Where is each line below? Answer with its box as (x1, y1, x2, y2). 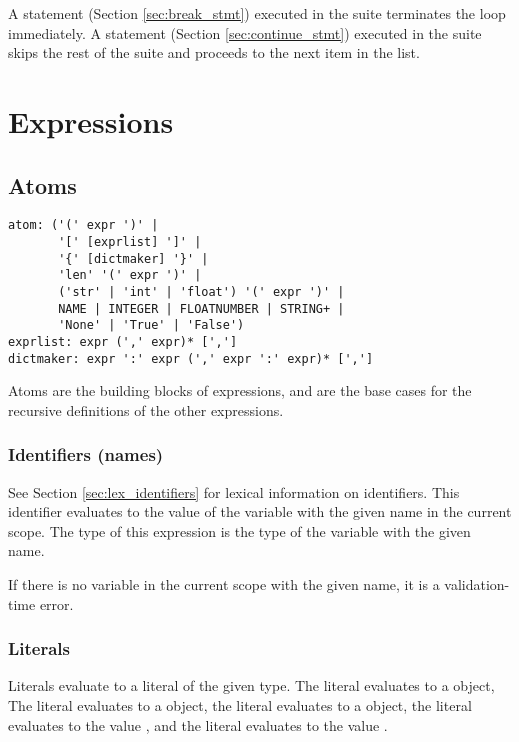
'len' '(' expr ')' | (58, 268, 202, 283)
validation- (444, 574, 510, 595)
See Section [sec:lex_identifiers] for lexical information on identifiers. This (8, 481, 460, 502)
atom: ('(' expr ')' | (8, 218, 159, 233)
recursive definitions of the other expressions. (8, 399, 284, 420)
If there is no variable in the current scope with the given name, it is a (8, 574, 440, 595)
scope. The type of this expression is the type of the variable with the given (8, 520, 471, 541)
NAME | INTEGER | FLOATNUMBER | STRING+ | (58, 301, 345, 316)
